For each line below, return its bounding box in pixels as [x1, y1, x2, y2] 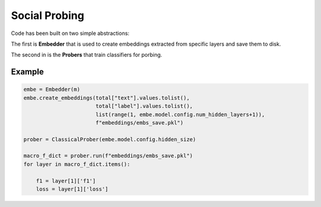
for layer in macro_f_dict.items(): [23, 161, 131, 167]
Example [11, 67, 44, 77]
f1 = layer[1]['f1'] [36, 177, 96, 184]
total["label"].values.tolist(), [95, 103, 193, 110]
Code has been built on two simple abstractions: [11, 30, 130, 37]
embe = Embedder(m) [23, 86, 80, 93]
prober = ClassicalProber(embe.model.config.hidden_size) [23, 136, 196, 142]
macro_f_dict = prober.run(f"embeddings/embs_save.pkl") [23, 152, 193, 160]
